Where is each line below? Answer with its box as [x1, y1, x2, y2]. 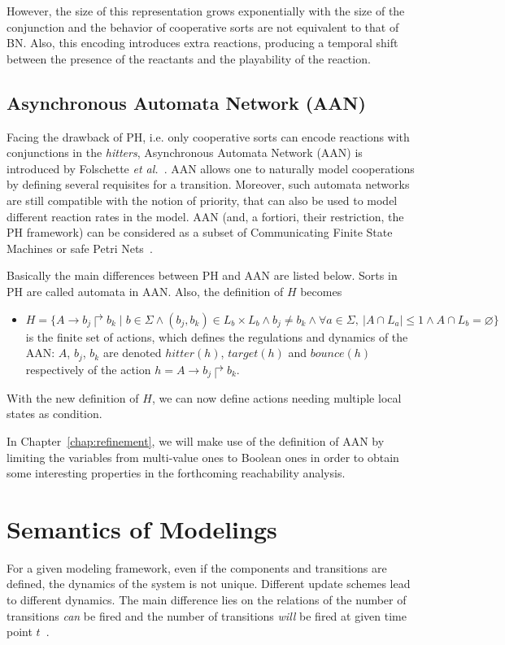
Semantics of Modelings [7, 512, 277, 545]
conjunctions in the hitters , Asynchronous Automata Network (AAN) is [7, 144, 363, 161]
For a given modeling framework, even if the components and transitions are [7, 559, 387, 576]
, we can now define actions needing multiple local [151, 389, 402, 406]
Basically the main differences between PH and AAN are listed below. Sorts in [7, 267, 398, 284]
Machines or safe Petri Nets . [7, 239, 153, 256]
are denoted [102, 344, 162, 361]
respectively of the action [25, 360, 151, 377]
